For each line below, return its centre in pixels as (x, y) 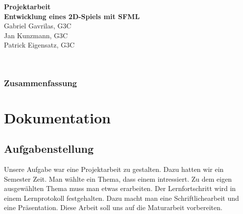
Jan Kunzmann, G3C (36, 35)
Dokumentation (57, 117)
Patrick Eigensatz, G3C (39, 45)
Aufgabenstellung (49, 149)
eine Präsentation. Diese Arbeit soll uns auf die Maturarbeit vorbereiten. (113, 207)
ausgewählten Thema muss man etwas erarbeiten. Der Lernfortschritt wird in (120, 188)
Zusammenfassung (41, 83)
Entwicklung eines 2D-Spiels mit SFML (72, 16)
